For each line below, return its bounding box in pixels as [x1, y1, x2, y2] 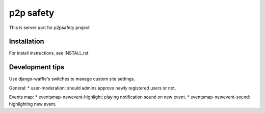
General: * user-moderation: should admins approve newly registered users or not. [9, 85, 176, 91]
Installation [9, 37, 44, 46]
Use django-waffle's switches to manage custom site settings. [9, 76, 135, 82]
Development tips [9, 63, 65, 71]
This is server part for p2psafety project [9, 25, 90, 30]
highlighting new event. [9, 101, 56, 107]
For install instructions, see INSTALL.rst [9, 50, 89, 56]
